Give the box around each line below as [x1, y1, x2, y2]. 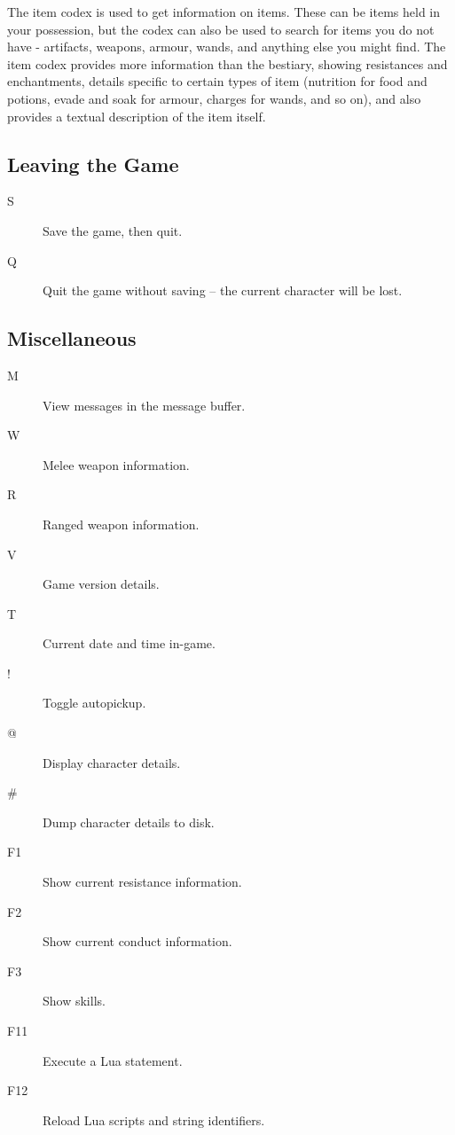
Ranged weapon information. [43, 514, 200, 533]
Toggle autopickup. [43, 693, 146, 712]
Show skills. [43, 991, 106, 1010]
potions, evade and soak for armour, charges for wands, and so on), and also [7, 89, 421, 107]
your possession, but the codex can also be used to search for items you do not [7, 20, 435, 38]
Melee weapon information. [43, 455, 190, 474]
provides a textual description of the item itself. [7, 106, 266, 125]
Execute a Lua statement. [43, 1051, 183, 1069]
